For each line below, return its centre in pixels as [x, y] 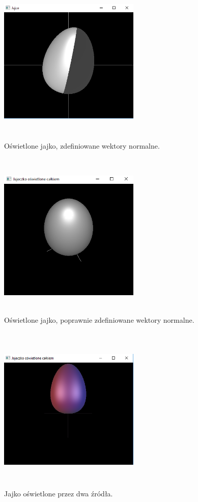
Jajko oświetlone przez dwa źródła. [59, 494]
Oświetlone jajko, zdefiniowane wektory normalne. [82, 145]
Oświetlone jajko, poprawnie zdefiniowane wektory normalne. [99, 319]
